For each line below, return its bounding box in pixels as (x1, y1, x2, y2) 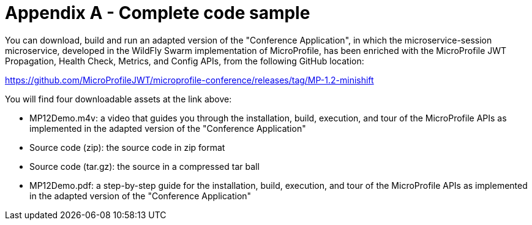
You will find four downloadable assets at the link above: (5, 93, 232, 104)
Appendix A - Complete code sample (5, 2, 310, 23)
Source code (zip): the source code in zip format (29, 142, 225, 153)
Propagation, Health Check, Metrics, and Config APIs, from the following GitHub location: (5, 55, 364, 66)
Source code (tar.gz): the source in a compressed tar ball (29, 161, 260, 172)
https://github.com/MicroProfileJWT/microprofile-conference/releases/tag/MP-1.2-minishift (5, 74, 374, 85)
